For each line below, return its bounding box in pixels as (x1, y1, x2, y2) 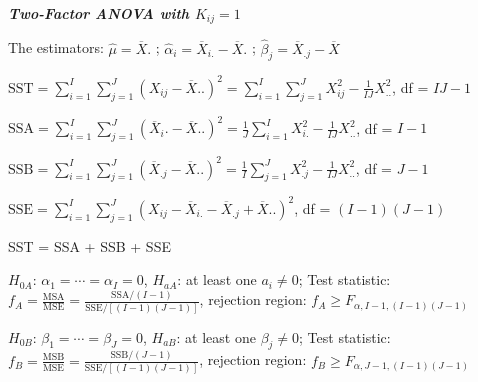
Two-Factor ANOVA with (8, 3, 190, 23)
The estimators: (8, 37, 104, 58)
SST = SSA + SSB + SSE (8, 235, 171, 256)
